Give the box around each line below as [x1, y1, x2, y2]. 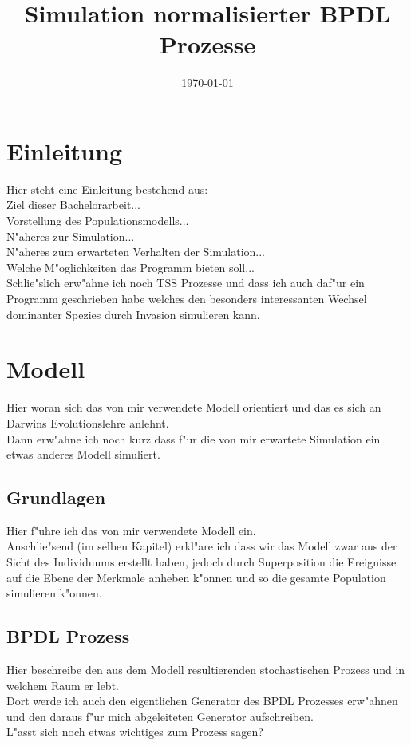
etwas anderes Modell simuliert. [6, 446, 160, 463]
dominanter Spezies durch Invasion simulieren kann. [6, 305, 260, 322]
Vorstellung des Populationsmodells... [6, 212, 189, 229]
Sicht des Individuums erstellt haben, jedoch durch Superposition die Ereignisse [6, 554, 397, 570]
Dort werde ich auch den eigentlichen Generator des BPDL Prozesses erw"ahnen [6, 692, 398, 709]
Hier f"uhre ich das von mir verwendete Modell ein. [6, 522, 256, 538]
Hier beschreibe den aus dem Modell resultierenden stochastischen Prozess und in [6, 661, 405, 678]
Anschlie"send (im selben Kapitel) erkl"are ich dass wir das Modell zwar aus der [6, 538, 397, 554]
